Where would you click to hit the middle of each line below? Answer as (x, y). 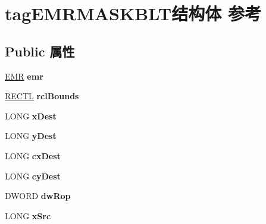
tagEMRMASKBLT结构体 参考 (133, 13)
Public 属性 (40, 51)
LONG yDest (31, 136)
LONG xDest (31, 116)
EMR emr (24, 76)
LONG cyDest (33, 176)
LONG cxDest (33, 155)
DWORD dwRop (38, 196)
